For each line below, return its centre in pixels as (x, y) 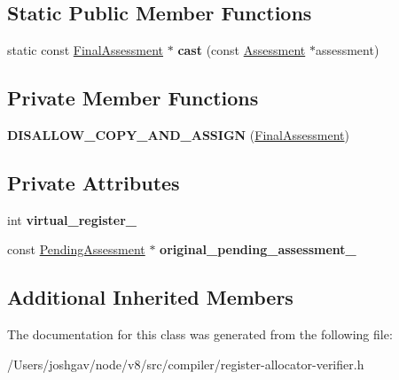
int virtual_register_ (72, 219)
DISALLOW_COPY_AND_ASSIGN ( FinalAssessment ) (178, 135)
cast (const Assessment (242, 50)
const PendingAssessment (76, 249)
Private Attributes (94, 182)
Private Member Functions (133, 98)
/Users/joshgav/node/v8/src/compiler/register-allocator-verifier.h (186, 364)
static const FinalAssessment (86, 50)
